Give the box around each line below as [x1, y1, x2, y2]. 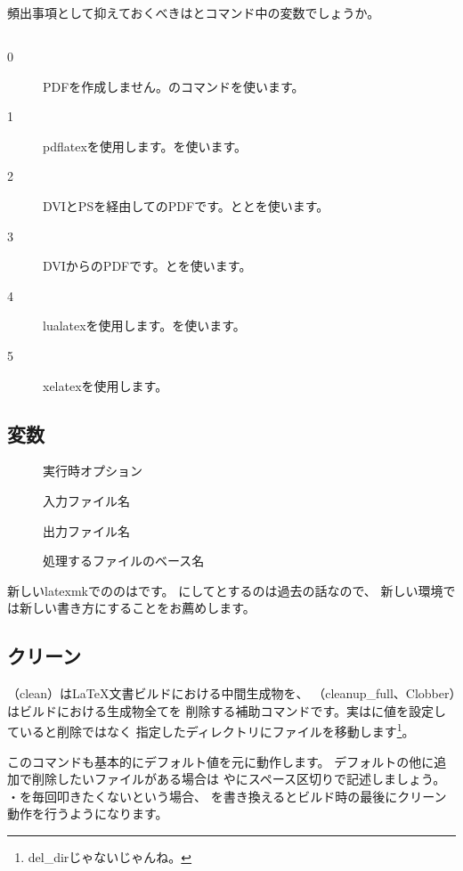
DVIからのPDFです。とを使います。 [43, 256, 252, 275]
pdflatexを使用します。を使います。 [43, 136, 247, 155]
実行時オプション [43, 461, 142, 480]
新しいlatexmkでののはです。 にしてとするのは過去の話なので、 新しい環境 [7, 581, 443, 599]
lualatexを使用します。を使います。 [43, 316, 246, 335]
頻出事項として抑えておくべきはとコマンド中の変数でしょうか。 [7, 4, 380, 21]
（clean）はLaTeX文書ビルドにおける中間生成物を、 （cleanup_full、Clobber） [7, 684, 456, 703]
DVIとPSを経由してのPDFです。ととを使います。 [43, 196, 329, 215]
